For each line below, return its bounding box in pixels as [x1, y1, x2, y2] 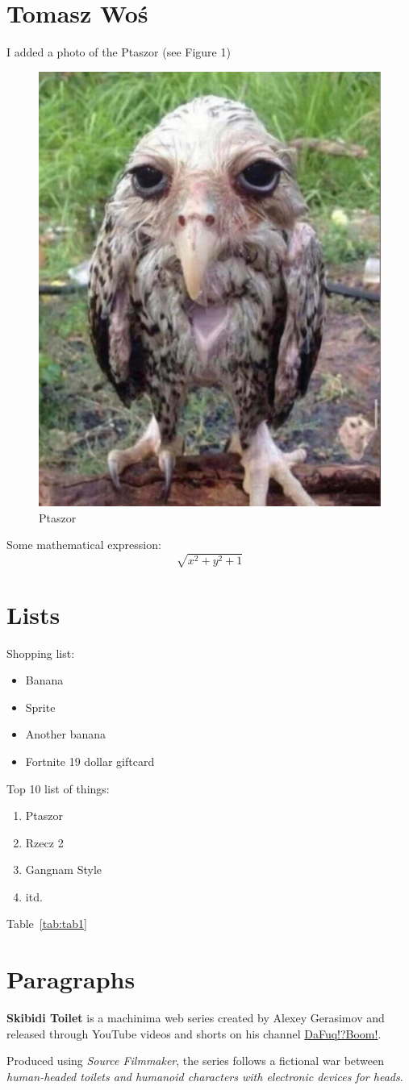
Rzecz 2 [25, 834, 64, 851]
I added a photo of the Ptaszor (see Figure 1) [6, 44, 231, 60]
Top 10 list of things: [6, 780, 110, 797]
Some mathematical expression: [6, 536, 161, 553]
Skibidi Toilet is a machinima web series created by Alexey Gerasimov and [6, 1009, 385, 1026]
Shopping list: [6, 644, 75, 661]
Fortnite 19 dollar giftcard [25, 752, 155, 769]
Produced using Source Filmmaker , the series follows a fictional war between [6, 1052, 385, 1069]
